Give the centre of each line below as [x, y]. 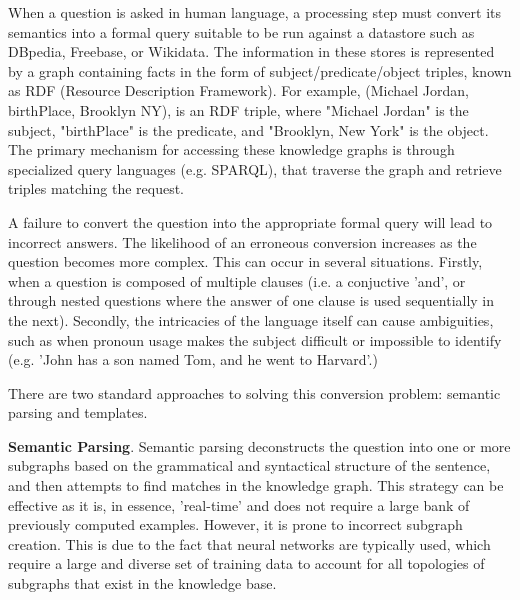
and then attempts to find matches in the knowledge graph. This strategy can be [256, 485]
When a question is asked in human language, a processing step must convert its [254, 12]
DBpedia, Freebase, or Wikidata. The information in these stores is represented [251, 51]
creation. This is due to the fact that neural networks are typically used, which [249, 543]
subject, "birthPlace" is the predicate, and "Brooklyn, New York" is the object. [248, 129]
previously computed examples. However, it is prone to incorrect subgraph [235, 524]
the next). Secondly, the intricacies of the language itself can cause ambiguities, [251, 319]
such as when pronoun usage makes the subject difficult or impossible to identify [255, 339]
